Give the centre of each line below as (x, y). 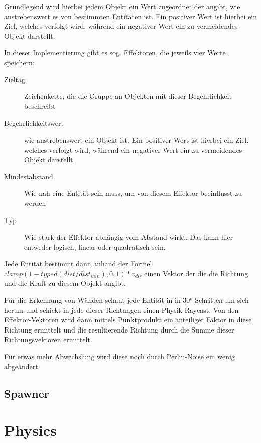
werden (35, 203)
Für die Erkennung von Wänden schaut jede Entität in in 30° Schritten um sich (126, 300)
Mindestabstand (29, 176)
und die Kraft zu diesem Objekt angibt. (65, 283)
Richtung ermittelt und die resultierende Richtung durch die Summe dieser (119, 329)
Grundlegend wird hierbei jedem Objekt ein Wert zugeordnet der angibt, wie (122, 6)
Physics (30, 430)
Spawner (27, 393)
